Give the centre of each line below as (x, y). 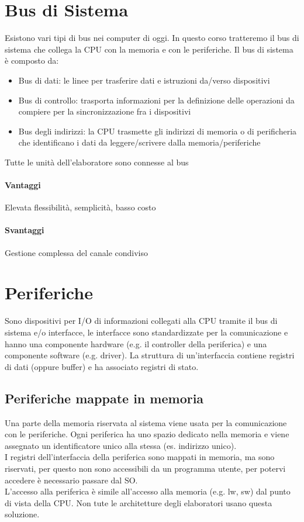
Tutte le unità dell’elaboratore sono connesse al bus (97, 162)
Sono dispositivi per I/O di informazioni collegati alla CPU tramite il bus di (141, 321)
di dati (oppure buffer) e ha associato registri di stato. (102, 366)
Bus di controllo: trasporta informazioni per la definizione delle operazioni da (156, 100)
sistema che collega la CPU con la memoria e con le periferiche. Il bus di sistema (149, 49)
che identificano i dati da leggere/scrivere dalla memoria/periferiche (139, 142)
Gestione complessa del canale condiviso (76, 252)
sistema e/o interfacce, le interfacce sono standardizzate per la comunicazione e (146, 332)
